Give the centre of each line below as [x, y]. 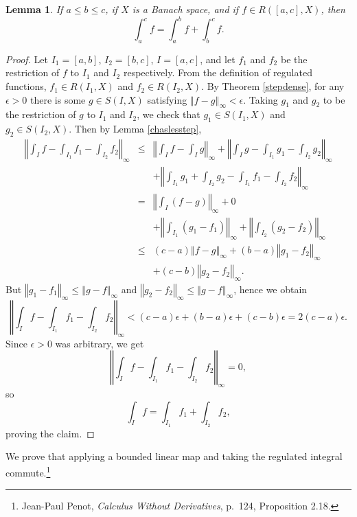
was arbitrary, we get [100, 343]
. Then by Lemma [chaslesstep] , [135, 129]
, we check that [169, 114]
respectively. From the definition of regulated [218, 72]
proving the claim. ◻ [50, 433]
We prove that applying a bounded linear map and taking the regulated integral [174, 456]
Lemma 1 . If [34, 9]
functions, [26, 86]
